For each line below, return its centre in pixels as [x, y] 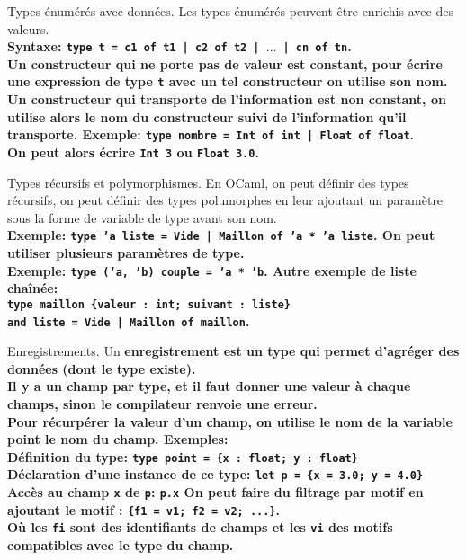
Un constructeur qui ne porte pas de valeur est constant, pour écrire [225, 63]
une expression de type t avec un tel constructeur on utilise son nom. [228, 81]
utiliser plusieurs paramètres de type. [126, 253]
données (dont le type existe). [102, 368]
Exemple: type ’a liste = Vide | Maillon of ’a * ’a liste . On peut [221, 235]
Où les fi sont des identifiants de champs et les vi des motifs [200, 527]
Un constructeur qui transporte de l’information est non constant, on [227, 99]
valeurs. [28, 28]
